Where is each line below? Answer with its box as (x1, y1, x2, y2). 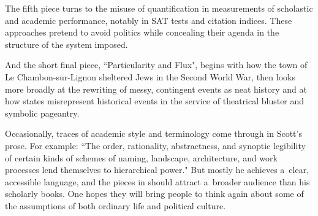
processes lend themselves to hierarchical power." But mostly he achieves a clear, (5, 163, 309, 176)
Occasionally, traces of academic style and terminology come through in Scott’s (5, 127, 302, 140)
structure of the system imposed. (5, 37, 128, 50)
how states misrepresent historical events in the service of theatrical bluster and (5, 94, 305, 107)
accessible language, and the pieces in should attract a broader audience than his (5, 175, 310, 188)
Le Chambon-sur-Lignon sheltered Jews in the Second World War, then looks (5, 70, 295, 83)
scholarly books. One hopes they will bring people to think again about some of (5, 187, 304, 200)
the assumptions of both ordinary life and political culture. (5, 199, 226, 212)
